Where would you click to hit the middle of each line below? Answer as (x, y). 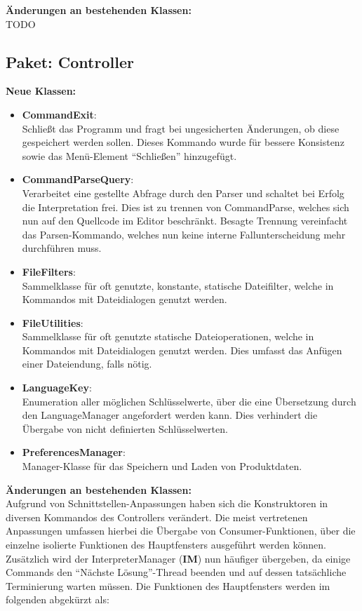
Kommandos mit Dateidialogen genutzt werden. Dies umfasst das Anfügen (182, 350)
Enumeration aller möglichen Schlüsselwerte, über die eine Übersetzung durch (189, 401)
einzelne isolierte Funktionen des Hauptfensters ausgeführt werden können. (166, 545)
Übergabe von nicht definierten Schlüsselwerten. (125, 428)
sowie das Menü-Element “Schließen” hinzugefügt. (129, 155)
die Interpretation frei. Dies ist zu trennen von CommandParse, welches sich (186, 207)
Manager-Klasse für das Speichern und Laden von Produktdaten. (162, 466)
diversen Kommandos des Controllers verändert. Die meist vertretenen (157, 517)
